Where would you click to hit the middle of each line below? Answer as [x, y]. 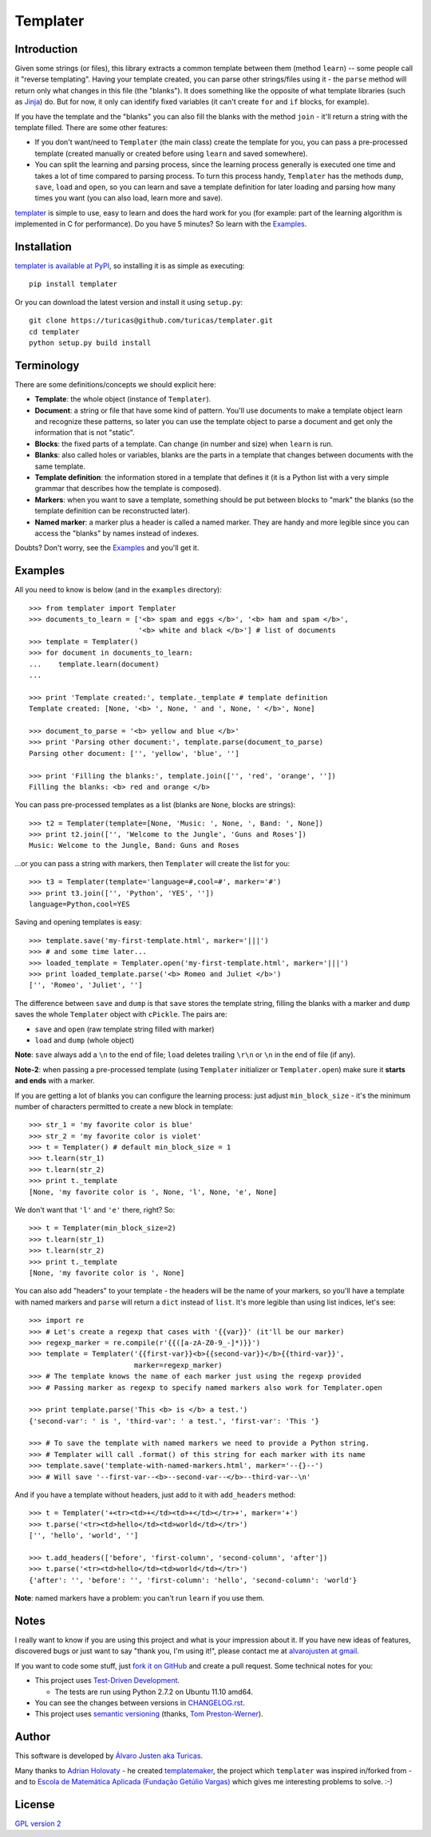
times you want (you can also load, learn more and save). [129, 198]
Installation [43, 246]
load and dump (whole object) [85, 1040]
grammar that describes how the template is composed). [128, 489]
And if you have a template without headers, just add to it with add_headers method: [155, 1495]
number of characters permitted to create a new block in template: [124, 1107]
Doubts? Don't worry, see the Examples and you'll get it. [107, 548]
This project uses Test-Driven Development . [107, 1681]
